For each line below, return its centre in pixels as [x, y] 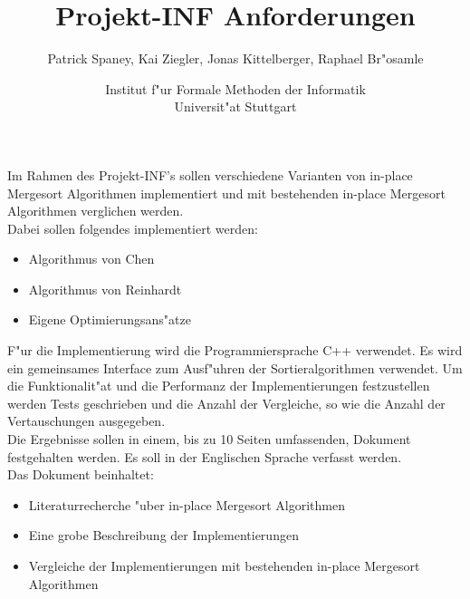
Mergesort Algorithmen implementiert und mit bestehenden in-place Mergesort [226, 193]
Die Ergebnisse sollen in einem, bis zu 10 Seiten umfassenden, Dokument [209, 439]
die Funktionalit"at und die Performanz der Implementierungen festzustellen [219, 386]
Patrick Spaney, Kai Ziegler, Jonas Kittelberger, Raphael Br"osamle [235, 58]
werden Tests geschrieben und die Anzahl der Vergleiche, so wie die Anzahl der [226, 403]
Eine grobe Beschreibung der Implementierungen [163, 535]
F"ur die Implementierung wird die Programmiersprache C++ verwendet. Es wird [235, 350]
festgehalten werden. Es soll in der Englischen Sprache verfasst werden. [205, 456]
